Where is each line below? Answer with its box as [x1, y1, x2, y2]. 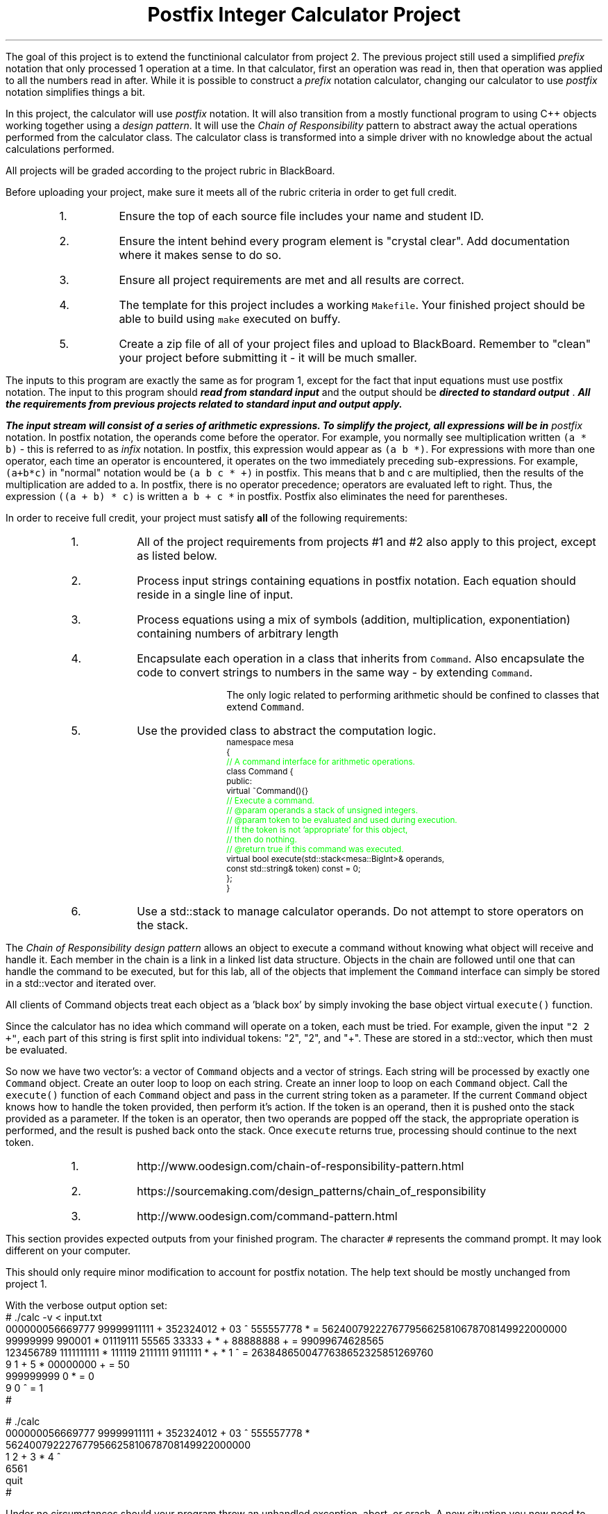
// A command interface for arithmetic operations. [226, 756, 415, 767]
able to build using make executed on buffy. [119, 311, 341, 326]
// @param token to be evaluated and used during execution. [226, 815, 457, 825]
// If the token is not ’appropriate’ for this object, [226, 824, 408, 835]
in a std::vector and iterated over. [6, 976, 156, 989]
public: [226, 776, 253, 786]
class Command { [226, 766, 294, 776]
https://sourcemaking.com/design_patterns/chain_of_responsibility [137, 1183, 487, 1198]
